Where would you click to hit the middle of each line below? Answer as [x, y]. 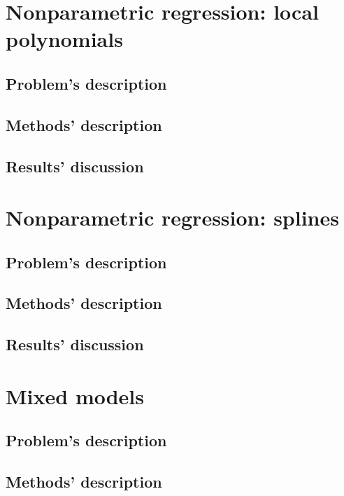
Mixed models [75, 395]
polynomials [64, 39]
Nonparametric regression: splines [172, 218]
